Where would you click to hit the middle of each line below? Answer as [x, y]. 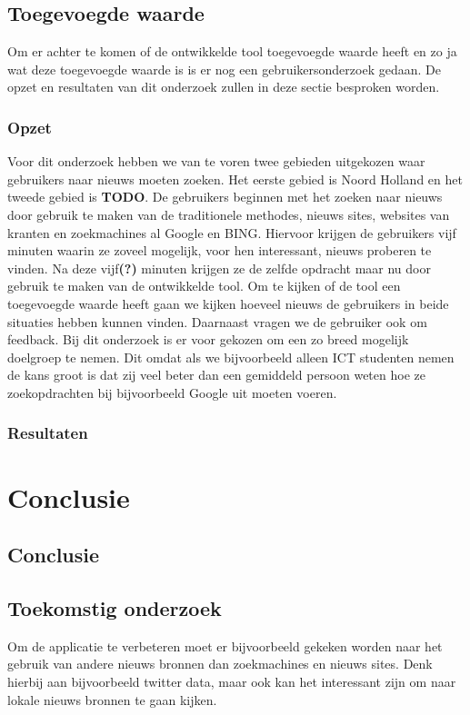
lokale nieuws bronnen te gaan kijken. [112, 699]
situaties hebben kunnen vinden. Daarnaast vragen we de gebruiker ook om [217, 321]
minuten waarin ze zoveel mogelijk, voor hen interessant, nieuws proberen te [220, 250]
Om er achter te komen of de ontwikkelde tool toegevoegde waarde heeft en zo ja [232, 51]
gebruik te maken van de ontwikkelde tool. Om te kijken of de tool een [204, 286]
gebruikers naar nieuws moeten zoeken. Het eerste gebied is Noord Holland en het [235, 179]
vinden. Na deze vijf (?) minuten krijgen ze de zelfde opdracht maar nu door [219, 268]
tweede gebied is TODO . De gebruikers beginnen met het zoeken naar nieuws [225, 197]
